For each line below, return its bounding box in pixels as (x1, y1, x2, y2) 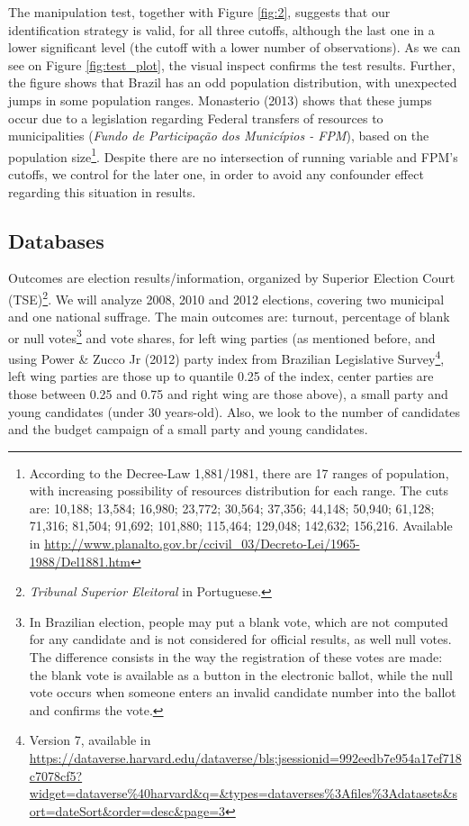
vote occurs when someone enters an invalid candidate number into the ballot (29, 683, 456, 702)
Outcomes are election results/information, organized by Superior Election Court (8, 268, 455, 287)
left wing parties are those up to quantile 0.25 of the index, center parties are (8, 367, 434, 386)
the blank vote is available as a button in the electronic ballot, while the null (29, 665, 453, 684)
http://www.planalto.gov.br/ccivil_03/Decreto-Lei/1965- (44, 534, 360, 553)
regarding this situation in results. (8, 182, 196, 201)
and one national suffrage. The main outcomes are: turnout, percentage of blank (8, 307, 450, 326)
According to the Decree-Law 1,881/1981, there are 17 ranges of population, (29, 463, 449, 482)
